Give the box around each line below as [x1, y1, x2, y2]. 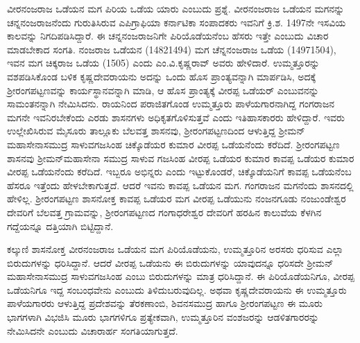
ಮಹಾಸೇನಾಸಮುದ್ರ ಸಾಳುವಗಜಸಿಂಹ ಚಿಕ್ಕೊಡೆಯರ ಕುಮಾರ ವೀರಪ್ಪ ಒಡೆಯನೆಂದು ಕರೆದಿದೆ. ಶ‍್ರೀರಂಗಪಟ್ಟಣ [7, 137, 340, 151]
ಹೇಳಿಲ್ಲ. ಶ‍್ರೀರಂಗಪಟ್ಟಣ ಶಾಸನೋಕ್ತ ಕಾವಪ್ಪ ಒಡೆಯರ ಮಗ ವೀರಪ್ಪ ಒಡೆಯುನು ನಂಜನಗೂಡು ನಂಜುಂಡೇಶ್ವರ [7, 191, 346, 206]
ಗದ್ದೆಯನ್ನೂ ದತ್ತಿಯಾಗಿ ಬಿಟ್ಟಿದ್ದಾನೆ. [7, 218, 114, 233]
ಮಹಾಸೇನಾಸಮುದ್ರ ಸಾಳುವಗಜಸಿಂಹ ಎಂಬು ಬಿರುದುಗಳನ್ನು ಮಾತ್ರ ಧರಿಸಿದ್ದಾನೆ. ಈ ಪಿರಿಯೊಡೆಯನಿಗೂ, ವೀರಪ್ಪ [7, 269, 354, 283]
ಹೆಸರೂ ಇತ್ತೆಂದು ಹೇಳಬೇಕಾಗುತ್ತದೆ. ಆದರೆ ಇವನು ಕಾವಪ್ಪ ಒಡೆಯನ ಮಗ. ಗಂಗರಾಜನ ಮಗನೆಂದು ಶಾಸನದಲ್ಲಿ [7, 177, 354, 192]
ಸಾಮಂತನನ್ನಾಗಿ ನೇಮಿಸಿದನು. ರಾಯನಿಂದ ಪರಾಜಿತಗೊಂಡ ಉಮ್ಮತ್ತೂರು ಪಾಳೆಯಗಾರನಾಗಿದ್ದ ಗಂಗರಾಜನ [7, 96, 335, 111]
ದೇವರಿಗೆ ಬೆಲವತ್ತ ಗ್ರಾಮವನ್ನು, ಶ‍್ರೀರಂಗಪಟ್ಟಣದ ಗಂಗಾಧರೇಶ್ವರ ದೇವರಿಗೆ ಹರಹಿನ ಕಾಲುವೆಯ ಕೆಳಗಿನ [7, 204, 322, 219]
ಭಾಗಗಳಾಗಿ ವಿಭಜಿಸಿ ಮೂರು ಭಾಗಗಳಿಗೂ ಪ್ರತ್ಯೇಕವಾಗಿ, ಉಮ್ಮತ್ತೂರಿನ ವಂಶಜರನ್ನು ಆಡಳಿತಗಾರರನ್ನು [7, 310, 319, 324]
